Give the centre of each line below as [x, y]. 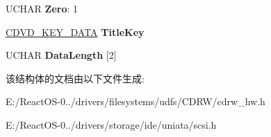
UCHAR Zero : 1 [42, 8]
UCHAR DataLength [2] [61, 55]
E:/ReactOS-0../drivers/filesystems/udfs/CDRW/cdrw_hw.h [135, 101]
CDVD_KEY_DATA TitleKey [75, 31]
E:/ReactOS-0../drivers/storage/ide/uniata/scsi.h [111, 124]
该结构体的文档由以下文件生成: [75, 78]
